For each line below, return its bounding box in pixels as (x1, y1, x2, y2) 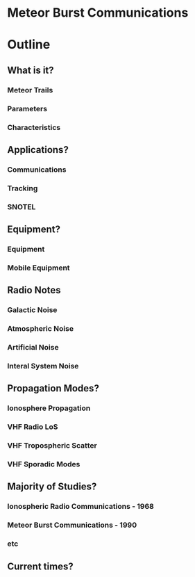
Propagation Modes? (7, 382, 99, 394)
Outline (7, 37, 51, 53)
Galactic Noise (7, 305, 58, 315)
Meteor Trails (7, 85, 53, 95)
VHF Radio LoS (7, 422, 58, 432)
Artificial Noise (7, 343, 59, 352)
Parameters (7, 104, 47, 113)
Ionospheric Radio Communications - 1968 (7, 502, 154, 512)
